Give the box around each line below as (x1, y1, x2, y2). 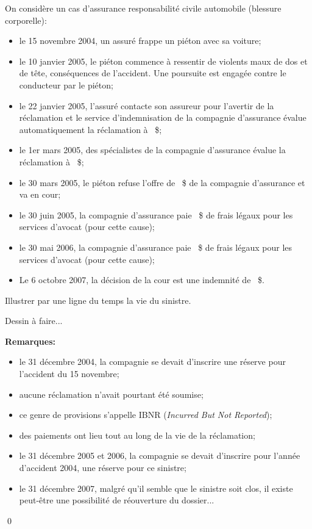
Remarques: (5, 334, 55, 347)
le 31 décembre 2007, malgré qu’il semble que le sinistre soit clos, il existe (19, 481, 293, 494)
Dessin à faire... (5, 314, 63, 327)
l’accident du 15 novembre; (19, 367, 119, 380)
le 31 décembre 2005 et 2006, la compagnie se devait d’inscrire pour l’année (19, 449, 300, 462)
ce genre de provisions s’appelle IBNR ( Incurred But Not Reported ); (19, 408, 272, 421)
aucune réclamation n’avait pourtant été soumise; (19, 387, 204, 400)
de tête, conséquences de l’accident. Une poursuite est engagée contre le (19, 67, 286, 79)
